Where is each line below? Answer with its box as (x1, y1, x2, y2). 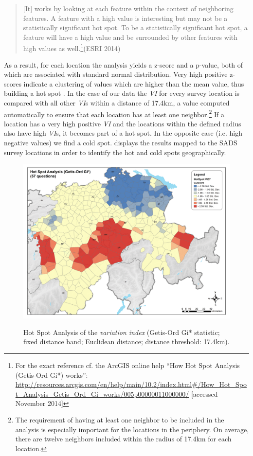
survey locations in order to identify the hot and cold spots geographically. (4, 147, 226, 157)
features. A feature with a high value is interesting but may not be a (23, 13, 228, 23)
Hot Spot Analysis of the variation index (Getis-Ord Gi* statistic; (23, 327, 220, 337)
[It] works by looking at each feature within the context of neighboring (23, 3, 234, 13)
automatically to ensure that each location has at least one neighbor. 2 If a (4, 107, 224, 119)
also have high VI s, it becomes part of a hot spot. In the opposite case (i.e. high (4, 128, 242, 138)
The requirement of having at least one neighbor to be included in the (15, 414, 224, 424)
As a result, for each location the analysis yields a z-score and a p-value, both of (4, 59, 243, 70)
